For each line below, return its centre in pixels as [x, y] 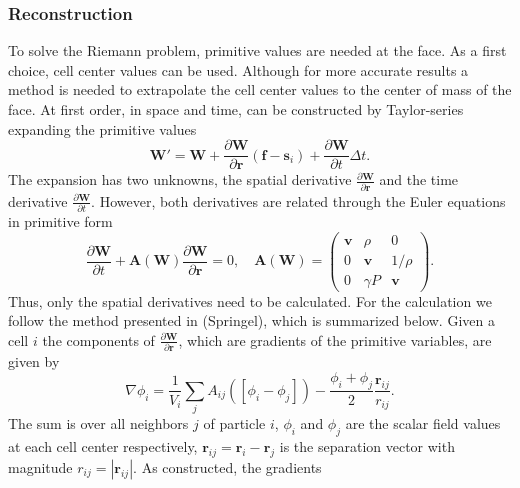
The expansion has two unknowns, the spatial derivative [180, 179]
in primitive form [60, 220]
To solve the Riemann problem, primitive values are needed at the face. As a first [257, 50]
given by [34, 361]
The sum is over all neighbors [98, 423]
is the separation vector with [367, 446]
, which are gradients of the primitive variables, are [335, 339]
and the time [419, 179]
